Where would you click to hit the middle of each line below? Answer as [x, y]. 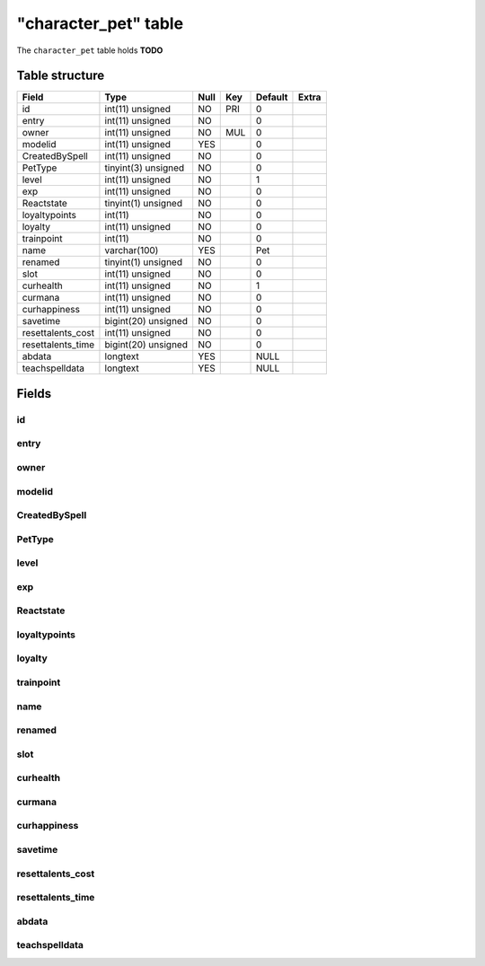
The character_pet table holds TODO [90, 50]
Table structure [61, 76]
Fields [34, 394]
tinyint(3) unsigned [145, 168]
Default [272, 97]
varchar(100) [132, 250]
